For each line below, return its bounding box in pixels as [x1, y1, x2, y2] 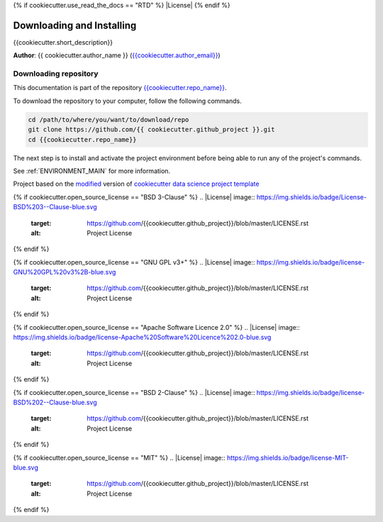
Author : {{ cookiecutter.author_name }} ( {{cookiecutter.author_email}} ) [13, 51, 221, 60]
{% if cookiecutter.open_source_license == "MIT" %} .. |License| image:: [13, 453, 226, 462]
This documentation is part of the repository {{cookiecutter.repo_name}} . [13, 84, 227, 92]
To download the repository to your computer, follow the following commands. [13, 96, 242, 105]
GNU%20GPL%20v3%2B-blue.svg [13, 268, 116, 277]
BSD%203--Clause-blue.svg [13, 203, 97, 211]
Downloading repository [13, 69, 99, 79]
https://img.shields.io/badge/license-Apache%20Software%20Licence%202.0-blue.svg [13, 333, 272, 342]
